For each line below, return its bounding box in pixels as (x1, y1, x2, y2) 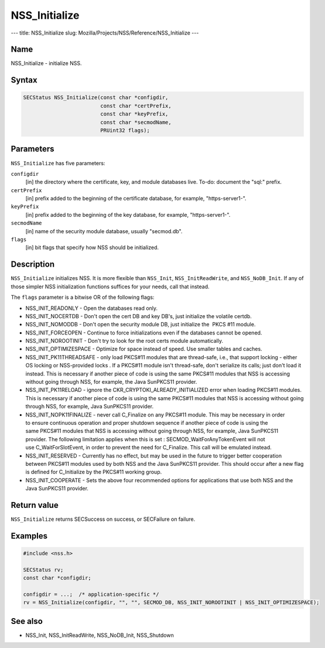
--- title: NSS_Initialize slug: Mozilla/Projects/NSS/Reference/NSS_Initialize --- (11, 29, 199, 36)
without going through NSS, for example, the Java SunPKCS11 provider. (25, 378, 197, 386)
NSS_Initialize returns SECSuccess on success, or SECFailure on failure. (11, 516, 196, 523)
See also (11, 616, 43, 626)
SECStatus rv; (23, 566, 64, 573)
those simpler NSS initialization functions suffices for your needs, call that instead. (11, 283, 210, 290)
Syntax (11, 75, 37, 85)
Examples (11, 531, 48, 541)
